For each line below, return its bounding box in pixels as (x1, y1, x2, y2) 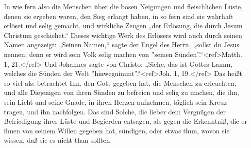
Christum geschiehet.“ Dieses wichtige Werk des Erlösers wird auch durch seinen (4, 30, 242, 40)
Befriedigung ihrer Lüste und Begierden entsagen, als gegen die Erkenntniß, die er (4, 116, 247, 126)
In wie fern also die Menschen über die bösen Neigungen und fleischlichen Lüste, (4, 1, 243, 11)
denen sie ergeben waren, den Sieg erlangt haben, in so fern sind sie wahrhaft (4, 11, 234, 21)
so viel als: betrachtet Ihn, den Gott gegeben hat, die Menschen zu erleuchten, (4, 77, 236, 88)
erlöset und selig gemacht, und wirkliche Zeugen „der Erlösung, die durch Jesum (4, 20, 243, 31)
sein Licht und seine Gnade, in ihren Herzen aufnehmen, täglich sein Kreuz (4, 96, 227, 107)
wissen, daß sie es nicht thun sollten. (4, 135, 112, 145)
